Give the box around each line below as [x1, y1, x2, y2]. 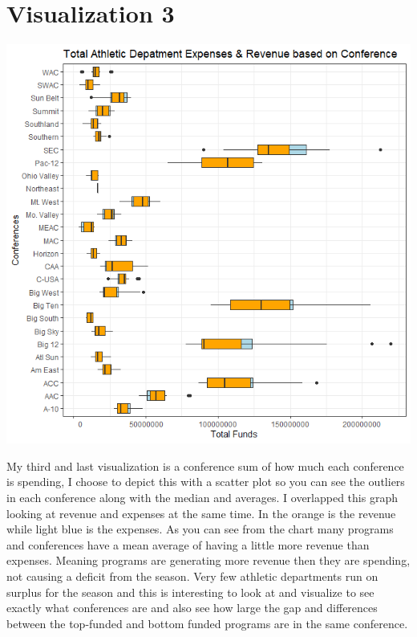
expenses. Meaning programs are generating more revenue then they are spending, [6, 552, 411, 569]
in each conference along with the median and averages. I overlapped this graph [6, 489, 398, 506]
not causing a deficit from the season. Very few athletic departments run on [6, 568, 379, 585]
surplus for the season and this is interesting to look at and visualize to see [6, 583, 374, 600]
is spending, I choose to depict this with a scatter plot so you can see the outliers [6, 473, 405, 490]
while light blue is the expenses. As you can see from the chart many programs [6, 521, 394, 537]
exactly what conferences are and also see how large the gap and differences [6, 599, 378, 616]
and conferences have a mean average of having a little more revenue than [6, 536, 370, 553]
